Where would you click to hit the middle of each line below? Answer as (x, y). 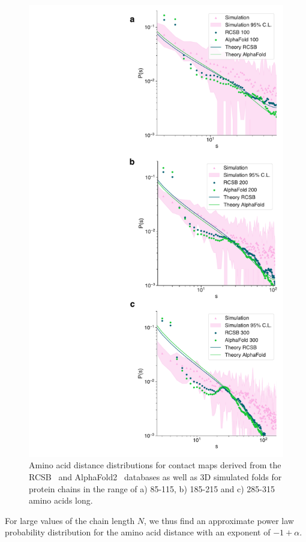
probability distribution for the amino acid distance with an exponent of (138, 532)
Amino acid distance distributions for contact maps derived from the (155, 465)
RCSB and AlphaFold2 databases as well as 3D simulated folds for (155, 476)
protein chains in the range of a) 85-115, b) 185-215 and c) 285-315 (152, 488)
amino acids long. (61, 500)
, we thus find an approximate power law (219, 520)
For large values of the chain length (70, 520)
